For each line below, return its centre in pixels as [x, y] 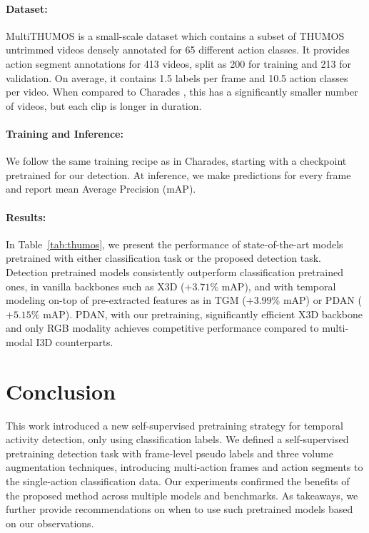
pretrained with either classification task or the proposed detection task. [163, 258]
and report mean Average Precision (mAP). [101, 189]
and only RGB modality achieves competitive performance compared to [162, 328]
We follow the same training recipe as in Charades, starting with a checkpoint [176, 161]
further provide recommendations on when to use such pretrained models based [180, 509]
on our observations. [50, 523]
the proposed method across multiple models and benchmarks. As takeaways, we [182, 495]
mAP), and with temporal [279, 286]
